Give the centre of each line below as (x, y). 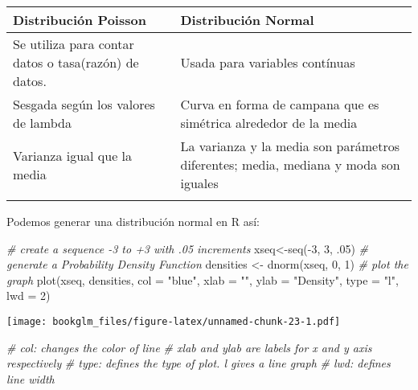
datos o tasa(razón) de (76, 62)
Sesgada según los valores (84, 104)
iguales (199, 183)
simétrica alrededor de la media (269, 123)
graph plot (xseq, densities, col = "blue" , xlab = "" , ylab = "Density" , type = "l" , (203, 279)
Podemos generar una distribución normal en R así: (133, 221)
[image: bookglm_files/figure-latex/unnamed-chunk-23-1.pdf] (174, 321)
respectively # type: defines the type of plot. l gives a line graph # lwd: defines (199, 363)
